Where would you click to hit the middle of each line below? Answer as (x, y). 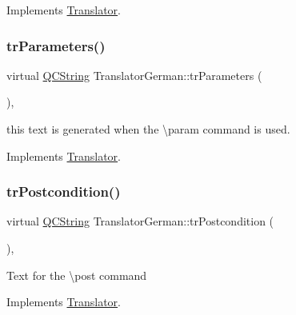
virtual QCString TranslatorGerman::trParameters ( (134, 75)
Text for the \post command (77, 275)
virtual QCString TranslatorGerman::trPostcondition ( (140, 221)
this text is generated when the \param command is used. (148, 129)
